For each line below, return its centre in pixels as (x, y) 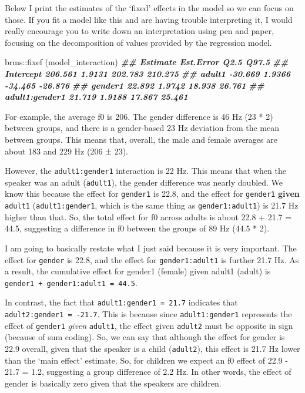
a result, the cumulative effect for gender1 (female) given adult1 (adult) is (138, 271)
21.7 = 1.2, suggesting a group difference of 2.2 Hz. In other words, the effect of (148, 372)
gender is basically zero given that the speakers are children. (113, 383)
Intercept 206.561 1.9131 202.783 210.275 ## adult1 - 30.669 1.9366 (148, 73)
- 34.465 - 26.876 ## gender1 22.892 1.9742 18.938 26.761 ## (135, 85)
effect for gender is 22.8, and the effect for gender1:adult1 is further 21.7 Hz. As (152, 259)
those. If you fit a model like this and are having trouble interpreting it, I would (149, 19)
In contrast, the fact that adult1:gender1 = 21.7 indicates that (121, 302)
